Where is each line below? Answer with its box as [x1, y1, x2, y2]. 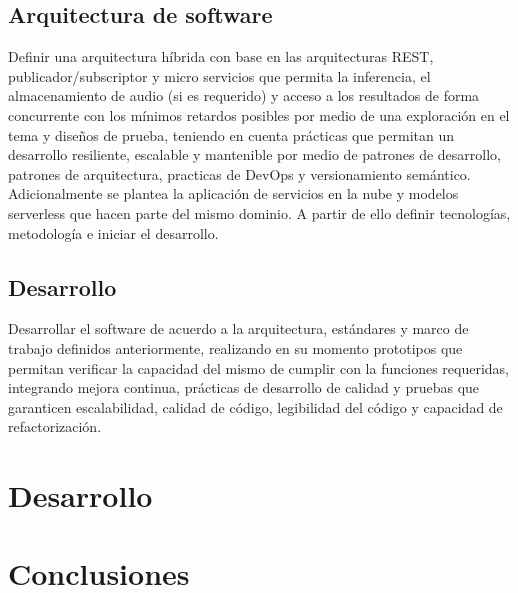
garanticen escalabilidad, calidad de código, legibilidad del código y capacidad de [8, 396, 503, 417]
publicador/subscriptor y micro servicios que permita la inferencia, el [8, 65, 431, 86]
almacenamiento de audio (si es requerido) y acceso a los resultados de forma [8, 85, 480, 106]
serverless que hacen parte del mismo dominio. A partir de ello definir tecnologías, [8, 202, 511, 223]
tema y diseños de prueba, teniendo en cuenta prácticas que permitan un [8, 124, 455, 145]
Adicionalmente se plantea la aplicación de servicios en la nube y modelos [8, 183, 459, 204]
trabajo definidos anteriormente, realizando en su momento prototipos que [8, 337, 463, 358]
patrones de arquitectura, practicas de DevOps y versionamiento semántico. [8, 163, 471, 184]
